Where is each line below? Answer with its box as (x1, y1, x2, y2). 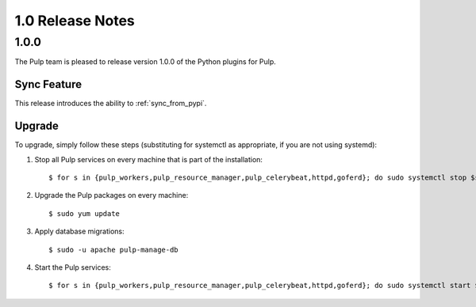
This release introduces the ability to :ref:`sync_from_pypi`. (14, 99, 207, 108)
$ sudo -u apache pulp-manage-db (48, 245, 178, 254)
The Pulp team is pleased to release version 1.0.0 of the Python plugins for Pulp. (14, 57, 277, 66)
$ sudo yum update (48, 209, 121, 218)
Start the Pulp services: (34, 262, 111, 272)
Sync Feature (14, 78, 83, 91)
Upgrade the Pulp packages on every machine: (34, 191, 189, 200)
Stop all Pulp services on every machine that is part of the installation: (34, 154, 263, 164)
